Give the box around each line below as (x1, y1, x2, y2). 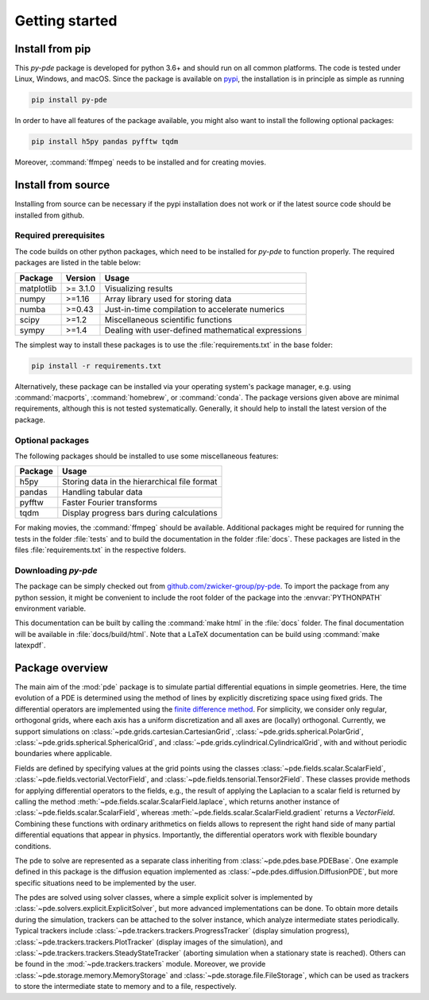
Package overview (14, 661, 109, 674)
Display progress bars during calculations (62, 508, 218, 519)
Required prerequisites (14, 230, 106, 241)
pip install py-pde (31, 95, 107, 105)
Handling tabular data (62, 487, 143, 498)
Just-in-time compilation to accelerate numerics (104, 303, 285, 315)
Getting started (14, 12, 118, 29)
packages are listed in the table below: (14, 258, 141, 268)
